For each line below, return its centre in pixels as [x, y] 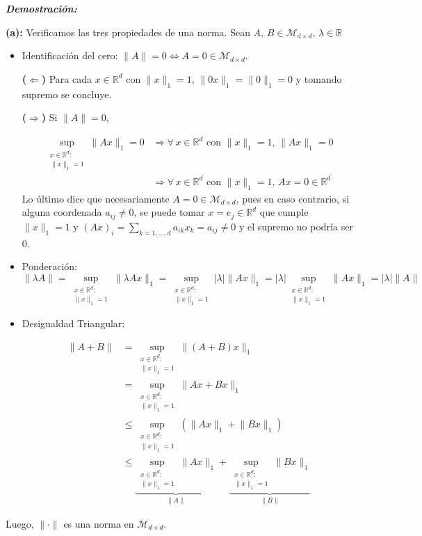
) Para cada [67, 78]
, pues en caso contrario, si [293, 198]
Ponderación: [49, 266]
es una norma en [99, 523]
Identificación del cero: [70, 55]
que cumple [284, 212]
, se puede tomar [169, 212]
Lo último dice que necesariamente [96, 198]
